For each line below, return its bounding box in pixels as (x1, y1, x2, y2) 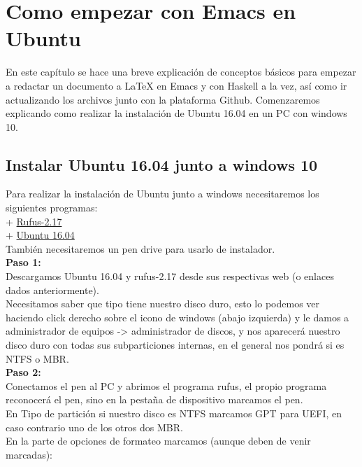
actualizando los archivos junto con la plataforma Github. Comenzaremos (6, 92, 320, 106)
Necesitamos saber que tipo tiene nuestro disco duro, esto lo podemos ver (6, 296, 320, 311)
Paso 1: (6, 255, 41, 270)
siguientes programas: (6, 200, 98, 215)
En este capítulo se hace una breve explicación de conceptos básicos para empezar (6, 64, 356, 79)
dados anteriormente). (6, 282, 99, 297)
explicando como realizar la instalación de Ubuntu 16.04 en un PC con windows (6, 106, 347, 120)
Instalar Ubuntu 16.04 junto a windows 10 (6, 153, 318, 175)
